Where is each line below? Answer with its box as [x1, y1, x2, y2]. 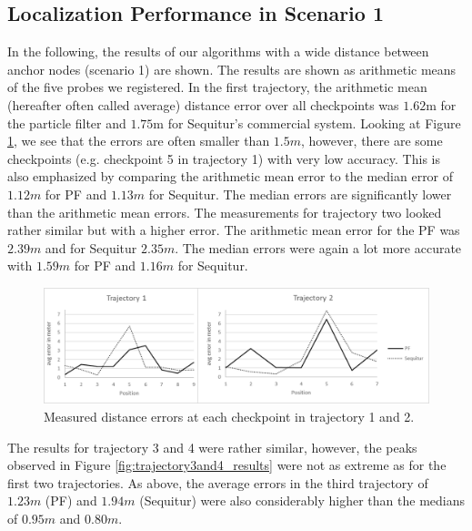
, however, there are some [301, 131, 443, 150]
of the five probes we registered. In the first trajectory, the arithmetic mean [7, 77, 427, 97]
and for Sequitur [45, 238, 137, 257]
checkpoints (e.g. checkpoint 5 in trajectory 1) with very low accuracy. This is [7, 148, 440, 168]
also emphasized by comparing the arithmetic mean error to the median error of [7, 167, 454, 186]
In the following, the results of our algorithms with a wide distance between [7, 42, 429, 61]
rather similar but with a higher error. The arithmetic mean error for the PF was [7, 220, 460, 240]
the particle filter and [7, 113, 126, 132]
